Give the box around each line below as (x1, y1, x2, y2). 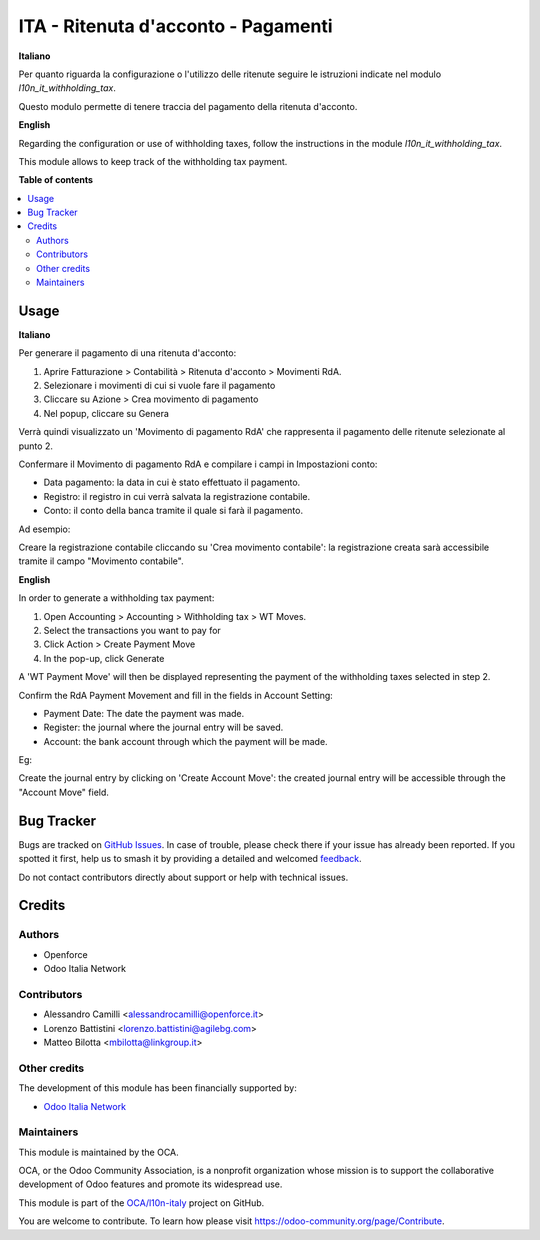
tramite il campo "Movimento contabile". (18, 555, 184, 567)
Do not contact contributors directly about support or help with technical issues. (18, 871, 349, 883)
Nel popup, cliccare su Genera (43, 407, 170, 419)
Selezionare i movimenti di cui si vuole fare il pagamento (43, 380, 276, 392)
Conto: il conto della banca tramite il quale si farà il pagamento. (43, 505, 304, 517)
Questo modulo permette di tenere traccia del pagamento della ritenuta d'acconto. (18, 100, 358, 112)
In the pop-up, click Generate (43, 652, 165, 664)
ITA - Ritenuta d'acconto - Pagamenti (18, 15, 334, 37)
